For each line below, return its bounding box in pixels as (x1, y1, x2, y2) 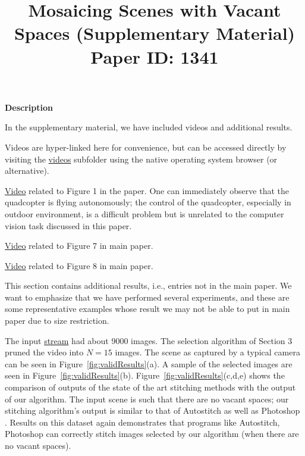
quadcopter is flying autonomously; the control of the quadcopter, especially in (5, 196, 291, 208)
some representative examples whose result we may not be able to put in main (5, 302, 290, 315)
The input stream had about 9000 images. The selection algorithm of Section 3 (5, 334, 293, 346)
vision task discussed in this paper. (5, 219, 132, 232)
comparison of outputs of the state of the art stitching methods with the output (5, 381, 296, 393)
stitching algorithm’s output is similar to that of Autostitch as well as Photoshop (5, 404, 300, 417)
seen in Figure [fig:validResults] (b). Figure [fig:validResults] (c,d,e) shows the (5, 369, 285, 382)
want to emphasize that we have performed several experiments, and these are (5, 291, 290, 303)
